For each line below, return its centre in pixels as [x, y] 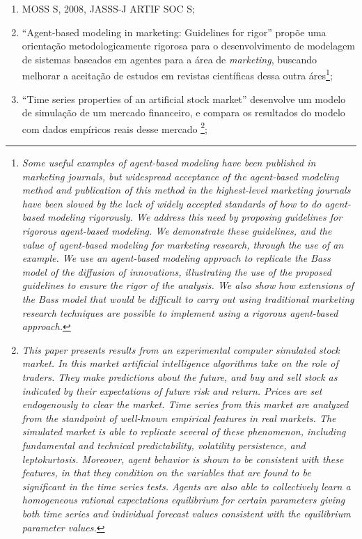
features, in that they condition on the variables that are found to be [166, 472]
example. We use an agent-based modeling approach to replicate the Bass [176, 258]
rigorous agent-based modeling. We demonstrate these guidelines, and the [177, 231]
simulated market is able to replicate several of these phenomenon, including [184, 431]
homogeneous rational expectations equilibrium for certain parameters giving [183, 500]
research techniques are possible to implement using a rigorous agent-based [180, 312]
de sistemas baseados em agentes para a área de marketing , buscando [170, 59]
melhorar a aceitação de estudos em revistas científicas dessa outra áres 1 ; [177, 75]
